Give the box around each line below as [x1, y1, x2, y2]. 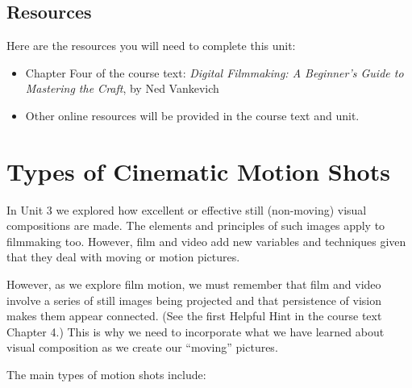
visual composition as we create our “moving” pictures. [6, 339, 278, 356]
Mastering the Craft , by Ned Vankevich [25, 80, 219, 97]
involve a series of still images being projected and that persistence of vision [6, 291, 381, 308]
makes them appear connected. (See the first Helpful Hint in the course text [6, 307, 382, 324]
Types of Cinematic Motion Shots [6, 154, 390, 187]
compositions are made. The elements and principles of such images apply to [6, 217, 385, 234]
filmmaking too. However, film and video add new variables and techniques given [6, 232, 406, 249]
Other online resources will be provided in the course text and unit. [25, 106, 360, 123]
